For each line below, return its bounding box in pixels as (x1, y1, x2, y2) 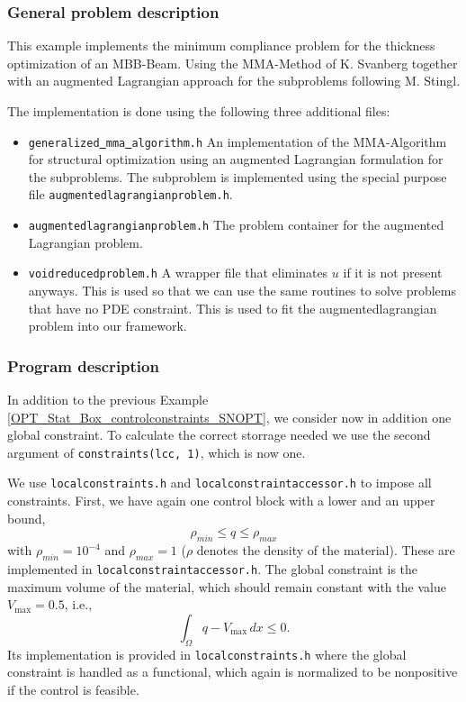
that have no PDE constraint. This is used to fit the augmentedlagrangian (28, 298, 437, 317)
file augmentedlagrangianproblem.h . (28, 185, 233, 204)
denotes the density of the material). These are (196, 541, 455, 560)
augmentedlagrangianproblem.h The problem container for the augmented (28, 215, 444, 234)
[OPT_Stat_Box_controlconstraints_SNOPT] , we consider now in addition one (7, 407, 452, 426)
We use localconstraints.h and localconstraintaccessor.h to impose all (7, 473, 432, 492)
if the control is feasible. (7, 679, 139, 698)
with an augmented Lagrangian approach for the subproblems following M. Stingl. (7, 71, 461, 90)
